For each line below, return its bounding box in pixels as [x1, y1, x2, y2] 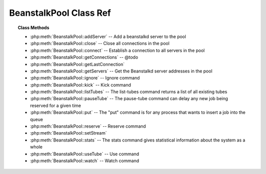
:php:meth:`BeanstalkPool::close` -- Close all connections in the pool [30, 40, 170, 46]
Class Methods [18, 25, 49, 31]
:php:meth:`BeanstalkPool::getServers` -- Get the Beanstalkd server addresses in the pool [30, 68, 213, 74]
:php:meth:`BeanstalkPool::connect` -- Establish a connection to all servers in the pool [30, 47, 205, 53]
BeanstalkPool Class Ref [9, 7, 111, 18]
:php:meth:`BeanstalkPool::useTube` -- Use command [30, 151, 139, 157]
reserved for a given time [30, 103, 81, 108]
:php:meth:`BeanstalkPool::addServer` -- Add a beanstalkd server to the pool [30, 34, 187, 39]
